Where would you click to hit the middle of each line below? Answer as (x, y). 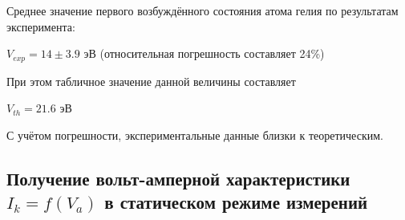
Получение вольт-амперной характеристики (178, 178)
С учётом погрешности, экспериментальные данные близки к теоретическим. (195, 134)
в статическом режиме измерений (236, 202)
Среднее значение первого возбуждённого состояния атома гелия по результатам (202, 10)
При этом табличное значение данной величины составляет (151, 81)
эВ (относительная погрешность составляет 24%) (204, 53)
